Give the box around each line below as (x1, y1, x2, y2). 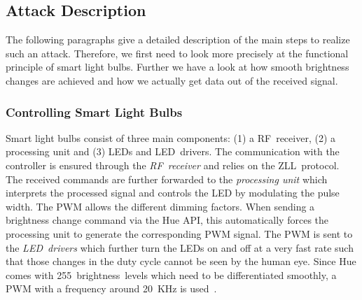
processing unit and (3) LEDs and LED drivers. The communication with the (6, 144, 340, 159)
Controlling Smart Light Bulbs (6, 103, 183, 120)
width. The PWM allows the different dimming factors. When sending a (6, 199, 315, 213)
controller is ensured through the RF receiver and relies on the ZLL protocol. (6, 157, 340, 172)
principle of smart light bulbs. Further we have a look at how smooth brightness (6, 59, 349, 74)
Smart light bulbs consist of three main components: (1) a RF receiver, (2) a (6, 130, 336, 145)
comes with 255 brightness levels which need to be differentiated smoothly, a (6, 267, 337, 282)
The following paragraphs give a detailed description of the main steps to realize (6, 32, 350, 47)
